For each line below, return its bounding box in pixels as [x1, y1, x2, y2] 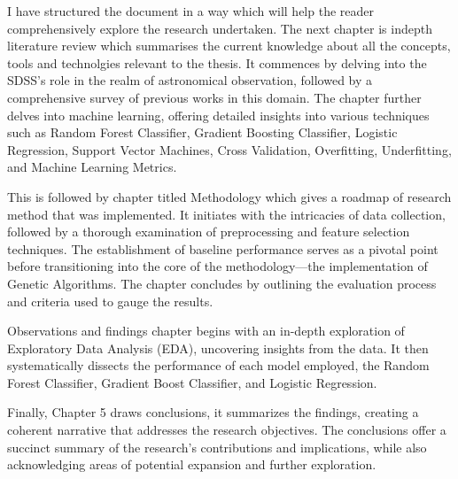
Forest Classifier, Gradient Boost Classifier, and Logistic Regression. [7, 373, 377, 391]
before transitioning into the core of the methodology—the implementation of [7, 257, 428, 275]
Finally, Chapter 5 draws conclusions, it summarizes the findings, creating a [7, 403, 419, 421]
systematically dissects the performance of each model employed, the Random [7, 356, 430, 375]
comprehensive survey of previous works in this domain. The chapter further [7, 88, 422, 106]
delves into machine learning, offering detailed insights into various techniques [7, 105, 430, 124]
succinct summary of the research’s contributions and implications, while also [7, 437, 427, 456]
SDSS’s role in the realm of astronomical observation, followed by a [7, 71, 373, 89]
